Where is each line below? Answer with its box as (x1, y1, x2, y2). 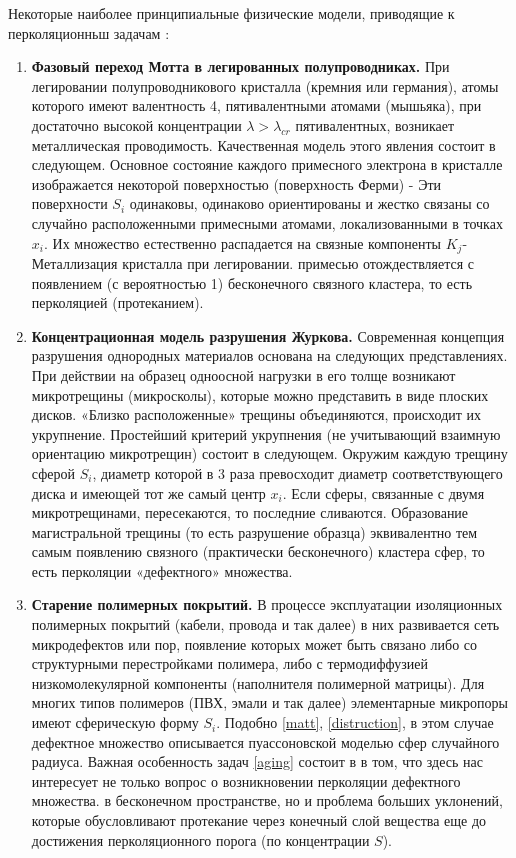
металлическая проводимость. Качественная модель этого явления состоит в (31, 134, 496, 155)
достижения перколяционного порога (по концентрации (31, 829, 370, 850)
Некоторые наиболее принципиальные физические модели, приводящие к (8, 3, 455, 23)
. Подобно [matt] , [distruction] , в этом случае (216, 712, 494, 733)
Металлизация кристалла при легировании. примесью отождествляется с (31, 252, 475, 273)
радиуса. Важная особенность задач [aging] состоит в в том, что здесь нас (31, 751, 483, 772)
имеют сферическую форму (31, 712, 199, 733)
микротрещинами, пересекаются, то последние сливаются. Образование (31, 502, 469, 523)
